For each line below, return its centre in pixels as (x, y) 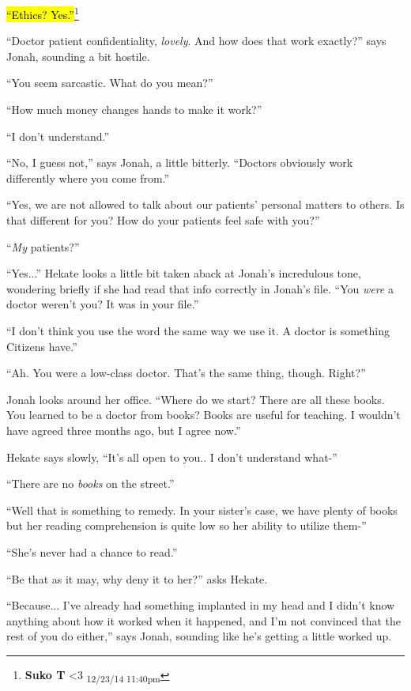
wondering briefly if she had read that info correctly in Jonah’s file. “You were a (200, 288)
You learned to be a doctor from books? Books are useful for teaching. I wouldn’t (204, 415)
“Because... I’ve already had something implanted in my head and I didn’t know (201, 605)
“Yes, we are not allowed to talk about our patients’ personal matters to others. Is (205, 204)
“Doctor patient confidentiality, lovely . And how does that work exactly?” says (196, 41)
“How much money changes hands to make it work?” (134, 110)
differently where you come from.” (88, 177)
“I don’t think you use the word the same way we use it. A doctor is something (198, 330)
